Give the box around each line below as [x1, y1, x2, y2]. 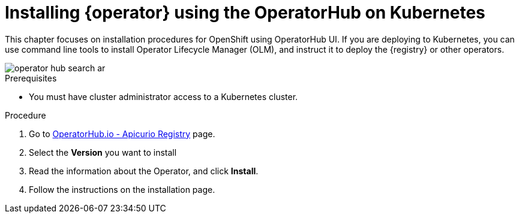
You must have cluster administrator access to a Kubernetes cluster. [29, 91, 298, 102]
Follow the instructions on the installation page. [29, 184, 215, 195]
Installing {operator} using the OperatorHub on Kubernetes [5, 2, 485, 23]
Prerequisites [5, 72, 57, 83]
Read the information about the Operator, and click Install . [29, 165, 259, 176]
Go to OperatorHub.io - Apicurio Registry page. [29, 128, 215, 139]
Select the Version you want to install [29, 147, 177, 158]
